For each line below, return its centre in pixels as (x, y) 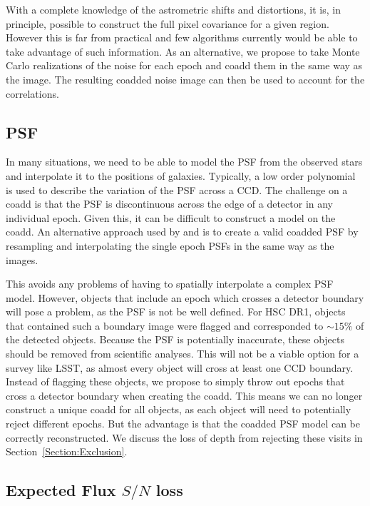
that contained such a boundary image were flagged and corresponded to (165, 325)
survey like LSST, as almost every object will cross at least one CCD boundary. (180, 367)
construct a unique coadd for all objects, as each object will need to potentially (179, 409)
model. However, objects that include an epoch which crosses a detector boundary (185, 297)
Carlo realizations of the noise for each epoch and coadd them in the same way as (184, 65)
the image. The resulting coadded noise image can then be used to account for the (185, 79)
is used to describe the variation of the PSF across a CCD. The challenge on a (177, 189)
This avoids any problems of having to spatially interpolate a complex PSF (170, 284)
